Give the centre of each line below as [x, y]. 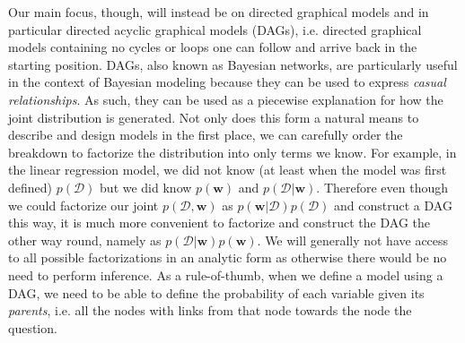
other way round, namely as [85, 240]
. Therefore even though [382, 187]
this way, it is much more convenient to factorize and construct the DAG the [219, 223]
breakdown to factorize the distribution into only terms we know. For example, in [232, 152]
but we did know [146, 187]
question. [33, 327]
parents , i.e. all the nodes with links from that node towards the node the [210, 310]
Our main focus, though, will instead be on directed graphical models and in [219, 12]
